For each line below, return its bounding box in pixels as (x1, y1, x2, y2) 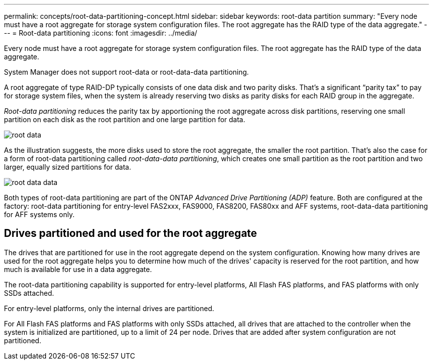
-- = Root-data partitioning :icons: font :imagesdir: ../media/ (4, 29, 197, 37)
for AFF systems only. (4, 210, 75, 219)
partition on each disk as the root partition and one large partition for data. (4, 115, 245, 124)
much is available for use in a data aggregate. (4, 265, 152, 273)
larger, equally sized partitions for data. (4, 163, 131, 171)
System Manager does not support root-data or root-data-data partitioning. (4, 68, 249, 76)
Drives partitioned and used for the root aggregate (4, 227, 257, 240)
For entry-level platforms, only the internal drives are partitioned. (4, 304, 215, 313)
